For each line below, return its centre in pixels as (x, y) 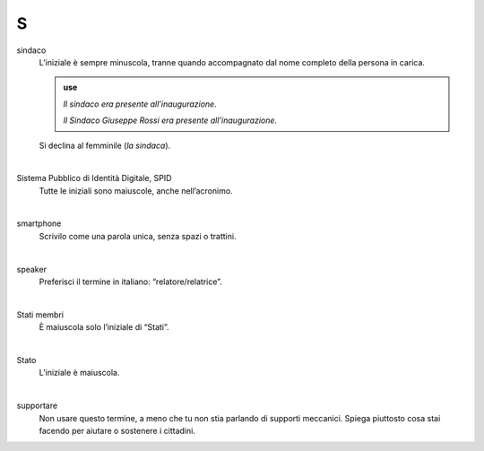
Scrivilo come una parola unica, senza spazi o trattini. (138, 236)
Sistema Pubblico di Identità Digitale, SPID (94, 178)
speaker (31, 269)
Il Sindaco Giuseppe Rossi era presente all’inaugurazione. (170, 120)
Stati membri (40, 315)
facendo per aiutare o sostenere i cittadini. (117, 430)
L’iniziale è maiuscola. (79, 373)
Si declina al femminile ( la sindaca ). (105, 145)
